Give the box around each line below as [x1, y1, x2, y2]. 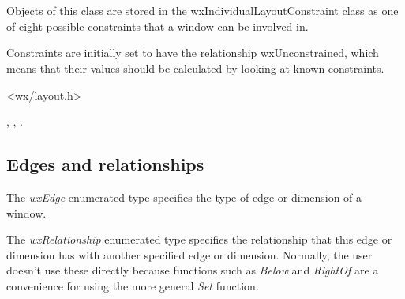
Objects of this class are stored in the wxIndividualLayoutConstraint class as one [6, 2, 399, 19]
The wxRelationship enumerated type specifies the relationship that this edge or [6, 231, 392, 248]
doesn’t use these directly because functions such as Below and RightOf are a [6, 262, 379, 278]
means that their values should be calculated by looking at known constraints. [6, 59, 384, 76]
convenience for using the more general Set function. [6, 277, 259, 293]
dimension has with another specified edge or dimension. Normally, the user [6, 246, 373, 263]
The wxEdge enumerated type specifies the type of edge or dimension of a [6, 188, 362, 205]
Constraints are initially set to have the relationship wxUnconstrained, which [6, 44, 379, 61]
